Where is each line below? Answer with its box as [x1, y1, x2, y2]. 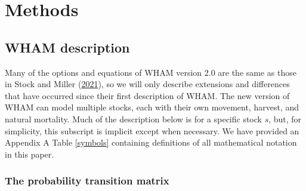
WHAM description [5, 38, 130, 56]
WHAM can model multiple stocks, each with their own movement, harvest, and [5, 101, 299, 113]
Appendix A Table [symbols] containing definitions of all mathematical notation [5, 136, 297, 149]
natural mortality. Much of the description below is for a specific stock [5, 112, 262, 125]
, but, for [268, 112, 302, 125]
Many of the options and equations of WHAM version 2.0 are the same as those [5, 66, 296, 78]
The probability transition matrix [5, 173, 169, 188]
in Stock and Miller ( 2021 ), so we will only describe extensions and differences [5, 78, 290, 90]
